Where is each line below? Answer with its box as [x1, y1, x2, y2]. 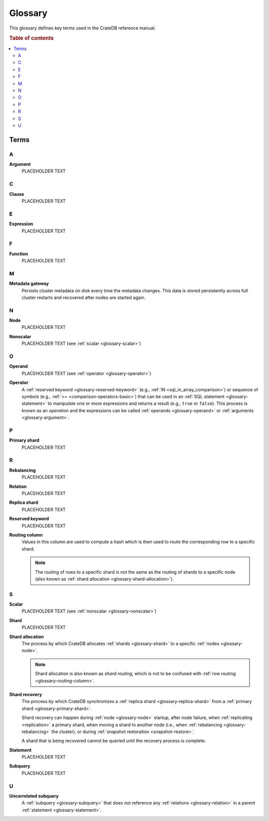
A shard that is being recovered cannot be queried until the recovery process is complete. [21, 738, 206, 744]
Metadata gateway [9, 280, 49, 287]
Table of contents [9, 35, 54, 42]
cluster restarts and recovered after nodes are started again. [21, 294, 146, 300]
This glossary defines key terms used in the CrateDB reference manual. [9, 25, 156, 31]
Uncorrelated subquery [9, 793, 59, 799]
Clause [9, 191, 24, 197]
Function [9, 250, 28, 257]
